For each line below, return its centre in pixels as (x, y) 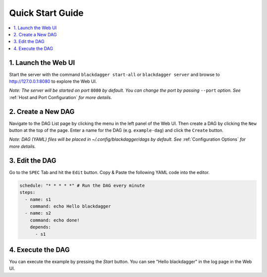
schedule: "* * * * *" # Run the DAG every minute (82, 185)
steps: (27, 193)
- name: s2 (38, 213)
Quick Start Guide (46, 13)
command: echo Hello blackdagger (70, 206)
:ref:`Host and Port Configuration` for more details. (61, 97)
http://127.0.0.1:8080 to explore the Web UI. (53, 81)
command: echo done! (55, 220)
